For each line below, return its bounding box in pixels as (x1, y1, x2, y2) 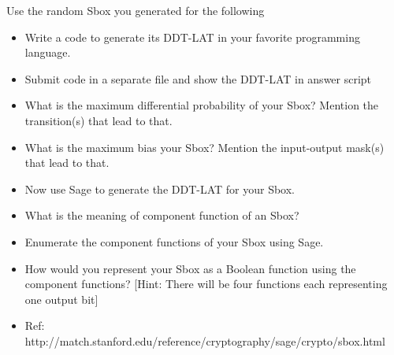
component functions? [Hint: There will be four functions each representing (24, 275, 388, 292)
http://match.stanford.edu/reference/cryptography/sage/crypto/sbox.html (24, 332, 385, 349)
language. (24, 44, 71, 61)
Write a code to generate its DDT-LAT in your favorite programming (24, 28, 360, 45)
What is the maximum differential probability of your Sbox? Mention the (24, 97, 379, 113)
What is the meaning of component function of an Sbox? (24, 207, 299, 224)
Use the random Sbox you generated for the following (6, 2, 265, 18)
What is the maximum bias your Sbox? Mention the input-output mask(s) (24, 139, 385, 155)
